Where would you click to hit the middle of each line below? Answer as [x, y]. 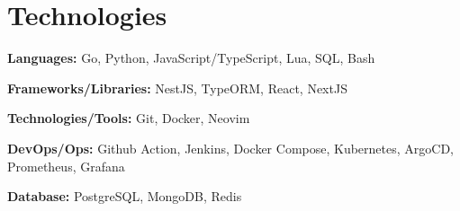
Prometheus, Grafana [66, 166]
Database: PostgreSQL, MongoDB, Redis [125, 196]
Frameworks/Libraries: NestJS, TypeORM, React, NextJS [177, 88]
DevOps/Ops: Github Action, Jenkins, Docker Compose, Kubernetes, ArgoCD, [230, 148]
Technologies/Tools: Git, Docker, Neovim [129, 118]
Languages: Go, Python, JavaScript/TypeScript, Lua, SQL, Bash [191, 58]
